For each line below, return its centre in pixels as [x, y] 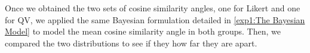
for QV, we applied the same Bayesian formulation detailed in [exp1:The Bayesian [155, 19]
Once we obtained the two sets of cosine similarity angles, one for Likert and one [153, 8]
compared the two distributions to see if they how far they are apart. [131, 43]
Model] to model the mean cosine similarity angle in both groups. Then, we [143, 31]
